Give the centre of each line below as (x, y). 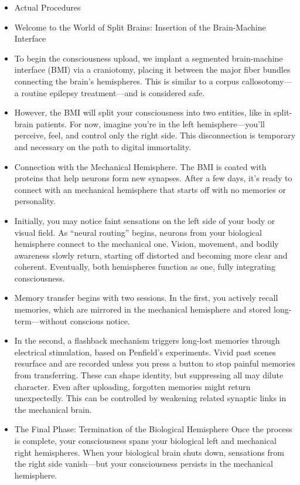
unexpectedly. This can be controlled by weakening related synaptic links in (150, 398)
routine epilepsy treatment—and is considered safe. (113, 92)
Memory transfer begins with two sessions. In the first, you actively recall (146, 298)
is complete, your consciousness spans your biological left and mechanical (145, 440)
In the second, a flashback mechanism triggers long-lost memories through (147, 340)
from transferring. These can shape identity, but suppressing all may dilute (149, 375)
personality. (35, 201)
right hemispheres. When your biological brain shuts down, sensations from (149, 452)
